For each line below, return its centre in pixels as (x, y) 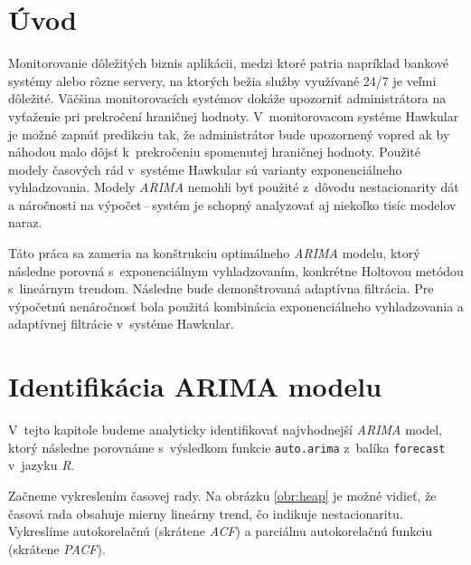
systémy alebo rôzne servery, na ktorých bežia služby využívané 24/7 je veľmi (222, 80)
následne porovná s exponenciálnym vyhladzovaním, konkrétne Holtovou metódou (236, 270)
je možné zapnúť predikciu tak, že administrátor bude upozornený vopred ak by (229, 134)
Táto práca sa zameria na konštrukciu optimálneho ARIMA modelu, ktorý (214, 253)
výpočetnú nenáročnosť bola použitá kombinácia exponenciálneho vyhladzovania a (236, 306)
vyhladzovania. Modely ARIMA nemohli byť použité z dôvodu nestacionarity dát (234, 187)
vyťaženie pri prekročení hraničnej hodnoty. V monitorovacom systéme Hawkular (234, 115)
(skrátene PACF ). (57, 548)
